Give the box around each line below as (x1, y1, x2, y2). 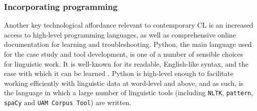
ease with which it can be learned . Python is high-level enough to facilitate (4, 68, 234, 78)
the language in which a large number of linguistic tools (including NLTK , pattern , (4, 87, 253, 98)
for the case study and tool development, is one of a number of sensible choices (4, 49, 243, 59)
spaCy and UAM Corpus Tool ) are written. (4, 97, 131, 108)
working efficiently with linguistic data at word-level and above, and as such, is (4, 77, 244, 88)
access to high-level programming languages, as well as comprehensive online (4, 29, 236, 39)
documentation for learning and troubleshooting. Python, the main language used (4, 39, 252, 49)
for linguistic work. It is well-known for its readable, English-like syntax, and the (4, 58, 249, 69)
